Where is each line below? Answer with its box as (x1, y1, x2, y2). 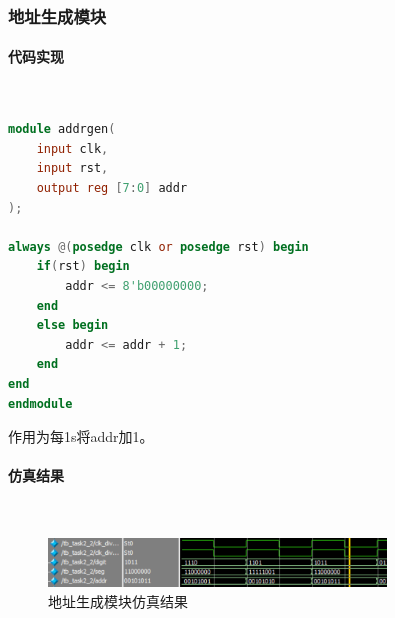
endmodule (8, 396, 73, 411)
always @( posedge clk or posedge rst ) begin (8, 239, 309, 254)
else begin (36, 318, 109, 333)
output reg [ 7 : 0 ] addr (36, 181, 188, 196)
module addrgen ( (8, 122, 116, 137)
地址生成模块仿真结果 (48, 590, 188, 611)
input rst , (36, 161, 109, 176)
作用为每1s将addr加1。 (8, 426, 154, 447)
